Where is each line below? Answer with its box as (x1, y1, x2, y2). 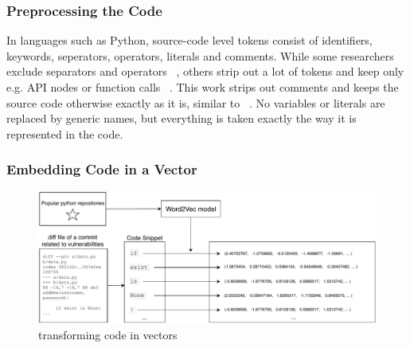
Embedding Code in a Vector (6, 159, 197, 179)
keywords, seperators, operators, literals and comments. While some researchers (6, 47, 394, 64)
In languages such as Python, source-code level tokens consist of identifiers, (6, 32, 373, 49)
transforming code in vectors (38, 326, 178, 342)
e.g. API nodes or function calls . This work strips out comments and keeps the (6, 79, 399, 95)
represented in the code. (6, 125, 123, 142)
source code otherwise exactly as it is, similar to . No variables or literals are (6, 94, 385, 111)
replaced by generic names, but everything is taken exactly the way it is (6, 110, 357, 127)
